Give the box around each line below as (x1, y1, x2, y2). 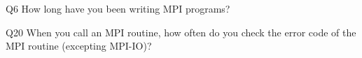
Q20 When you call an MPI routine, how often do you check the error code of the (6, 24, 356, 39)
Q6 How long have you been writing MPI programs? (6, 1, 230, 15)
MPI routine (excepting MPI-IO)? (6, 38, 152, 53)
